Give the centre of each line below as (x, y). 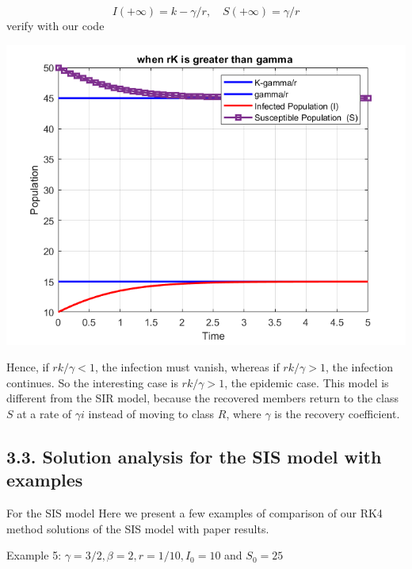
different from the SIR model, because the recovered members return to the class (202, 398)
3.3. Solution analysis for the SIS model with (194, 456)
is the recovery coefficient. (337, 413)
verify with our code (55, 25)
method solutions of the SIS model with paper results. (138, 528)
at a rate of (44, 413)
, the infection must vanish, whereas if (187, 367)
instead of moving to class (151, 413)
